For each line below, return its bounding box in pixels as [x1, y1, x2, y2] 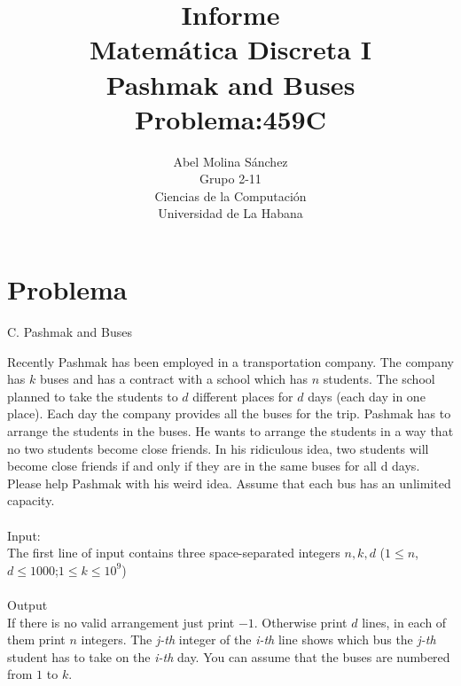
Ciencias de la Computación [154, 186, 307, 205]
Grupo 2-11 [199, 169, 262, 188]
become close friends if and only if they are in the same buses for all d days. [7, 456, 420, 475]
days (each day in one [308, 386, 426, 405]
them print [7, 630, 66, 649]
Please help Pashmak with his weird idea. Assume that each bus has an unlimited [7, 473, 451, 492]
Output [7, 595, 48, 613]
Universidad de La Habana [158, 204, 303, 222]
